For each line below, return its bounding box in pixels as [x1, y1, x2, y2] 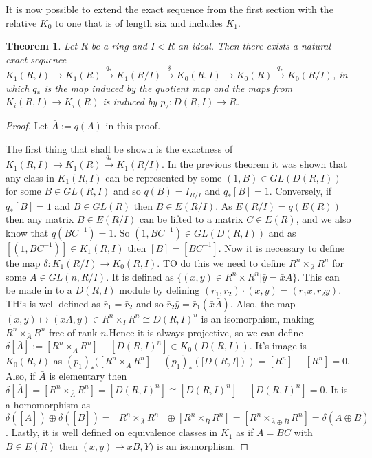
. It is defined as [106, 269, 174, 283]
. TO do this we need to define [157, 255, 286, 270]
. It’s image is [249, 338, 307, 353]
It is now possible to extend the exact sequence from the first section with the [6, 2, 333, 16]
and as [268, 225, 296, 239]
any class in [6, 170, 54, 184]
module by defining [119, 283, 200, 297]
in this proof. [105, 118, 161, 133]
